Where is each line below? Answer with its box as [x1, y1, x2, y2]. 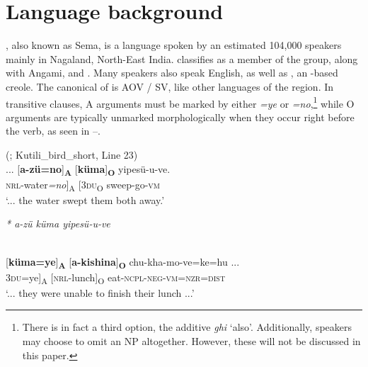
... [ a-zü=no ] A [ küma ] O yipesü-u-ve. [6, 161, 171, 178]
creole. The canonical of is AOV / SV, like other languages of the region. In [6, 79, 334, 94]
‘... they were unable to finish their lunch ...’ [6, 285, 195, 300]
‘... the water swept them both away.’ [6, 192, 165, 207]
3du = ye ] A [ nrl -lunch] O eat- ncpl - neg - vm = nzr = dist [6, 269, 226, 286]
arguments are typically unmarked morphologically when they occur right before [6, 109, 355, 124]
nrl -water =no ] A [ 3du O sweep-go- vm [6, 176, 160, 193]
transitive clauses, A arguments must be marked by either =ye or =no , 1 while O [6, 94, 355, 111]
